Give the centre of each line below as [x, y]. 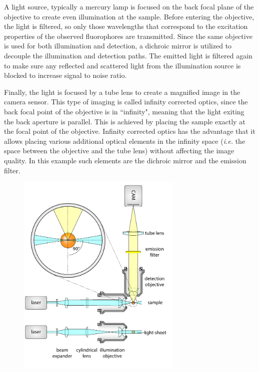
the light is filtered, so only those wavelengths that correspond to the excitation [126, 26]
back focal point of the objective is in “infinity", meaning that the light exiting [124, 111]
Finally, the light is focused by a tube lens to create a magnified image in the [122, 92]
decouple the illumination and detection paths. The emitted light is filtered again [128, 55]
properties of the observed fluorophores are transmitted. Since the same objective [128, 36]
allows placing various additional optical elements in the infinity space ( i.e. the [125, 141]
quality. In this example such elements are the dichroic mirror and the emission [125, 160]
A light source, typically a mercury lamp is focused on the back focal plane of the [129, 6]
